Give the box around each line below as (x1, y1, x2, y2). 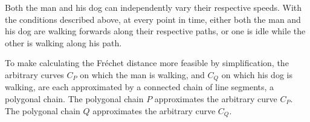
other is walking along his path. (5, 36, 122, 49)
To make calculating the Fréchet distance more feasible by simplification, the (5, 56, 289, 69)
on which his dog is (221, 68, 292, 81)
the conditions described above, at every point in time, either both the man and (5, 13, 301, 25)
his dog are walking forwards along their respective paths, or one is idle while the (5, 25, 306, 37)
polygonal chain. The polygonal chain (5, 93, 144, 105)
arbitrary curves (5, 68, 64, 81)
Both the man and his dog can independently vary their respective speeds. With (5, 1, 302, 13)
